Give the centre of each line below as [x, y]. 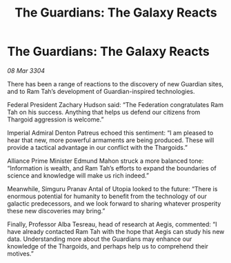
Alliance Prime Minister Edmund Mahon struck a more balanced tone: [106, 161]
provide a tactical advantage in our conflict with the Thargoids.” [98, 147]
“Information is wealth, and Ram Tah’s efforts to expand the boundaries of [112, 168]
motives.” [21, 253]
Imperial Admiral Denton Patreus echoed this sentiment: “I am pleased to [110, 133]
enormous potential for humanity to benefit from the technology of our [107, 196]
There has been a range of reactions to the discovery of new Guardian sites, [115, 84]
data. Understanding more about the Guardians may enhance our [100, 239]
